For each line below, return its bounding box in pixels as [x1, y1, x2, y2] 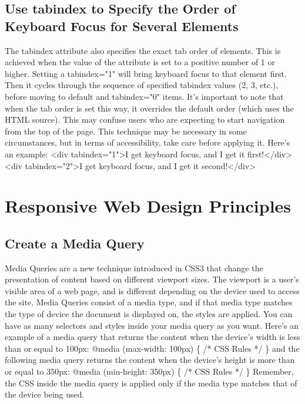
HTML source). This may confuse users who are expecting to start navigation [5, 113, 285, 126]
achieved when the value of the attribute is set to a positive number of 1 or [5, 56, 275, 68]
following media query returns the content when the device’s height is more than [5, 353, 295, 366]
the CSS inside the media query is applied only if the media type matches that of [5, 376, 297, 389]
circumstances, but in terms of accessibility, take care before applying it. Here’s [5, 136, 290, 149]
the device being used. [5, 388, 85, 400]
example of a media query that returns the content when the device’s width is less [5, 331, 300, 343]
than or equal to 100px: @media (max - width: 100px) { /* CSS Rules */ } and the [5, 342, 300, 354]
